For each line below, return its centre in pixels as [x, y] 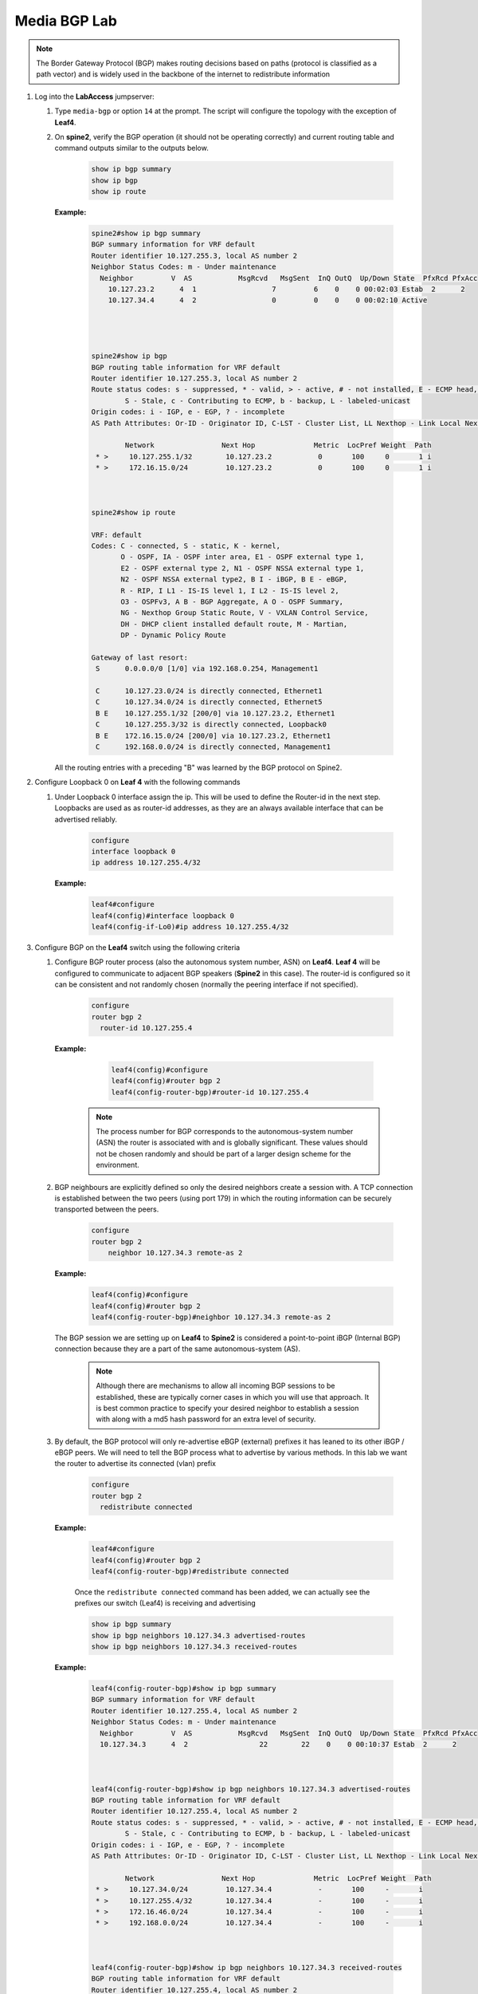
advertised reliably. [86, 819]
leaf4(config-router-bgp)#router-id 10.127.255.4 [210, 1092]
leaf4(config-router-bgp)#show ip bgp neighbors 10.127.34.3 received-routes [247, 1967]
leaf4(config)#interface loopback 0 [163, 916]
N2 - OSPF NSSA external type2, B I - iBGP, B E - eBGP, [234, 579]
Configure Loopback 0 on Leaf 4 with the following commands [137, 782]
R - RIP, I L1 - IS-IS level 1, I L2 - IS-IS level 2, [230, 591]
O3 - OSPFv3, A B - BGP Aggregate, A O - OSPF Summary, [232, 601]
